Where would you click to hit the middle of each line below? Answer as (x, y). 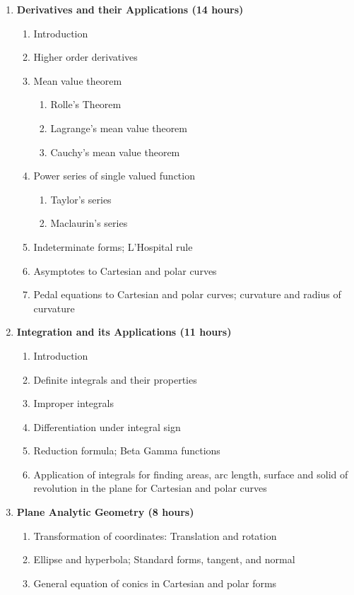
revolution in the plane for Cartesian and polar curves (150, 488)
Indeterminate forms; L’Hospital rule (113, 246)
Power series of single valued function (114, 176)
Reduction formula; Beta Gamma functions (127, 450)
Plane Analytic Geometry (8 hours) (105, 512)
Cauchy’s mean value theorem (115, 152)
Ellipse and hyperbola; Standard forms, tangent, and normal (164, 559)
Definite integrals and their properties (115, 379)
